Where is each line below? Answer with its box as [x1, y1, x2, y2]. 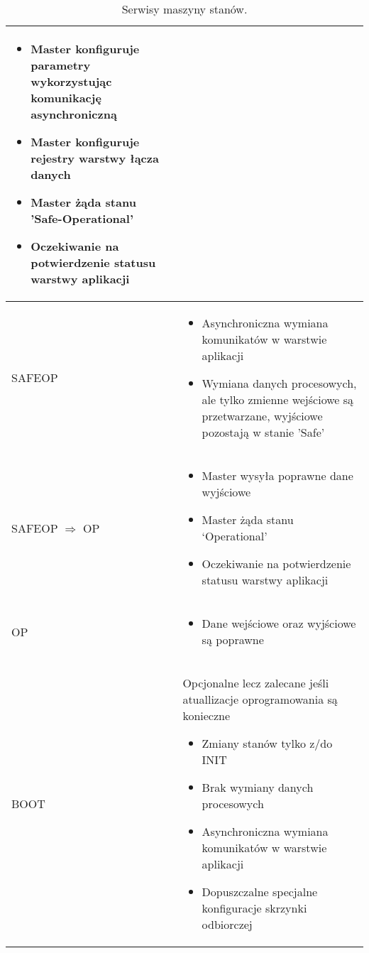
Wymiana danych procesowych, [202, 375, 357, 391]
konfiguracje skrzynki [202, 900, 307, 916]
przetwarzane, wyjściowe [202, 408, 323, 424]
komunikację [31, 89, 101, 106]
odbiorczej [202, 916, 253, 932]
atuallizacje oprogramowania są [182, 691, 338, 707]
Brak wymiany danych [202, 779, 314, 795]
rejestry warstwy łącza [31, 150, 159, 166]
